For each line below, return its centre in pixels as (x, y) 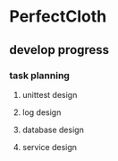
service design (50, 147)
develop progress (59, 50)
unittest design (50, 94)
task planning (39, 76)
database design (53, 130)
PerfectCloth (58, 17)
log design (42, 112)
